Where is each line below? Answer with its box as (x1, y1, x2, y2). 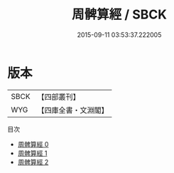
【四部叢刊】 (37, 92, 80, 102)
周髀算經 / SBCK (72, 6, 167, 23)
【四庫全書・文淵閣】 (37, 105, 109, 115)
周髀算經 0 (17, 140, 49, 148)
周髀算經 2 (17, 157, 49, 166)
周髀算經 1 (17, 149, 48, 157)
